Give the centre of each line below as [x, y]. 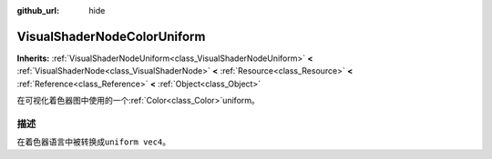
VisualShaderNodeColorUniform [111, 36]
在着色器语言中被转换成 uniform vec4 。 [94, 142]
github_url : [38, 10]
